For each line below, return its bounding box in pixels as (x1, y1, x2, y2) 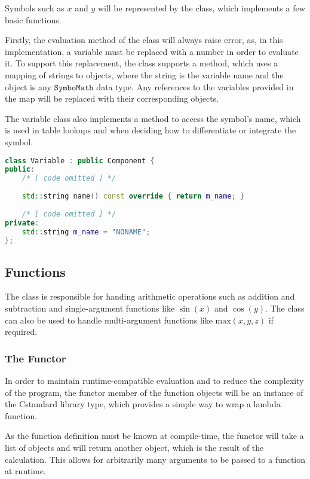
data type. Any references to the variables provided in (96, 80, 294, 93)
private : (5, 218, 39, 227)
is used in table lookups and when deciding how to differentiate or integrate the (5, 124, 296, 136)
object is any (5, 80, 51, 93)
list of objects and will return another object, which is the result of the (5, 441, 264, 454)
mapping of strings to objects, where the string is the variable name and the (5, 68, 284, 81)
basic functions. (5, 13, 62, 26)
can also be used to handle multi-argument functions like (5, 313, 213, 326)
